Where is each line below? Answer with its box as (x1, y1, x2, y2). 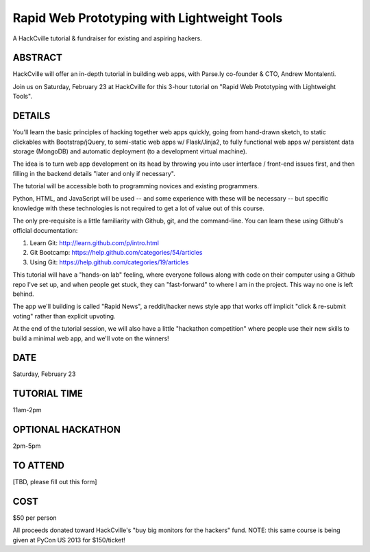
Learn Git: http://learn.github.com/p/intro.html (29, 239, 159, 247)
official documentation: (12, 226, 78, 234)
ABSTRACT (12, 52, 63, 64)
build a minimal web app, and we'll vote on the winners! (12, 334, 169, 342)
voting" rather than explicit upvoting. (12, 312, 116, 320)
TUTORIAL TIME (12, 388, 84, 400)
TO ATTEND (12, 460, 65, 472)
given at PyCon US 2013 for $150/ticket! (12, 536, 126, 544)
